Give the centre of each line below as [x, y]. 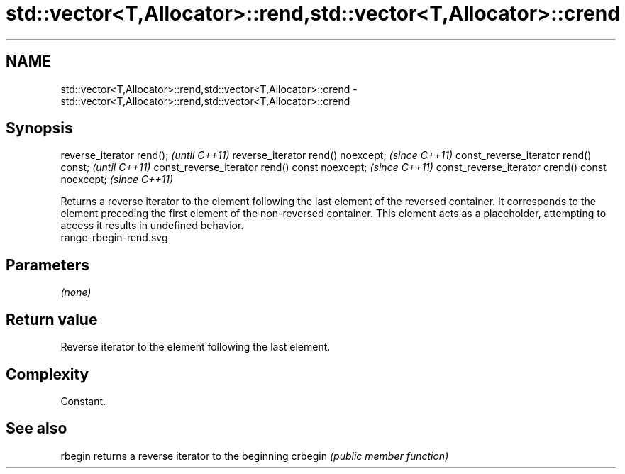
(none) [76, 292]
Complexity [48, 374]
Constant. [83, 401]
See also [37, 429]
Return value [52, 319]
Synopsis [39, 128]
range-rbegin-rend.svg [114, 238]
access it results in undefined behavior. [152, 226]
